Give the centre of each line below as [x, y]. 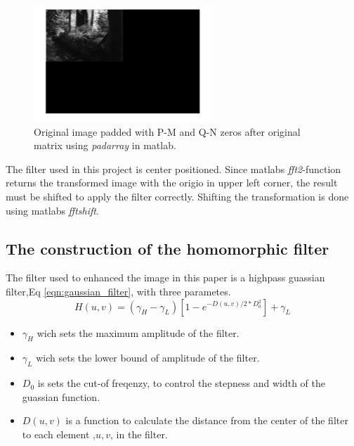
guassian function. [61, 396]
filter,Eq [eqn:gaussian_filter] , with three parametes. [118, 291]
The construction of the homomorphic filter [168, 248]
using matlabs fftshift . [52, 210]
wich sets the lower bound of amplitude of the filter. [148, 358]
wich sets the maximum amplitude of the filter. [138, 332]
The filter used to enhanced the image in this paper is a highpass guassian [165, 278]
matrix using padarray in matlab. [105, 145]
